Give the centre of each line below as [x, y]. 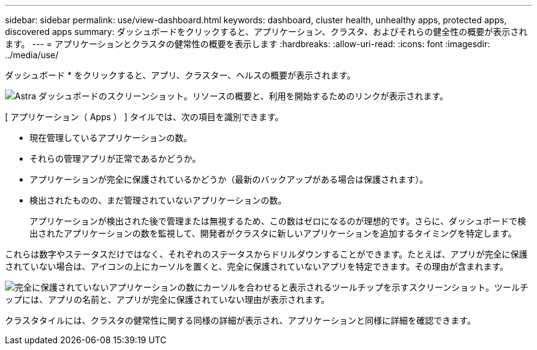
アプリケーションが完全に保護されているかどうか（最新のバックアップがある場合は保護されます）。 [229, 179]
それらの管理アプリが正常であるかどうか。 [115, 158]
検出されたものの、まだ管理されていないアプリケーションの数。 [158, 200]
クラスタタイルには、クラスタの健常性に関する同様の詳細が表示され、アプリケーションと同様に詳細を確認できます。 [240, 320]
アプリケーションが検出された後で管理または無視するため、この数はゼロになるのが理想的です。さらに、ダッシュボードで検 [278, 221]
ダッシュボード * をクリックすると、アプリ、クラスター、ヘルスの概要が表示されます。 [180, 75]
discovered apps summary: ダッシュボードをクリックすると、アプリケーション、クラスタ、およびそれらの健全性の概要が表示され [266, 32]
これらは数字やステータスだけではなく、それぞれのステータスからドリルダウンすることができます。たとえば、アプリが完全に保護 [266, 254]
